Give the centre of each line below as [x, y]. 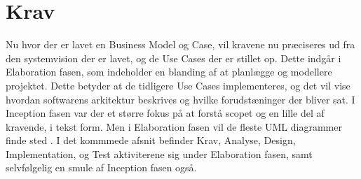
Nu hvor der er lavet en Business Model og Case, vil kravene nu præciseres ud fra [180, 44]
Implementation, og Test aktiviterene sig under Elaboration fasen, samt [159, 153]
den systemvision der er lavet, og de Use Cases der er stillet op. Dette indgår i [173, 58]
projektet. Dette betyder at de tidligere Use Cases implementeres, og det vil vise [178, 85]
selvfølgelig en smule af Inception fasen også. [101, 167]
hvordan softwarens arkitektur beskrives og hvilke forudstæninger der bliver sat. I [180, 99]
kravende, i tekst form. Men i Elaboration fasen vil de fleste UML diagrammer [174, 126]
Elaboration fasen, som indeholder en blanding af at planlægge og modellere [169, 72]
